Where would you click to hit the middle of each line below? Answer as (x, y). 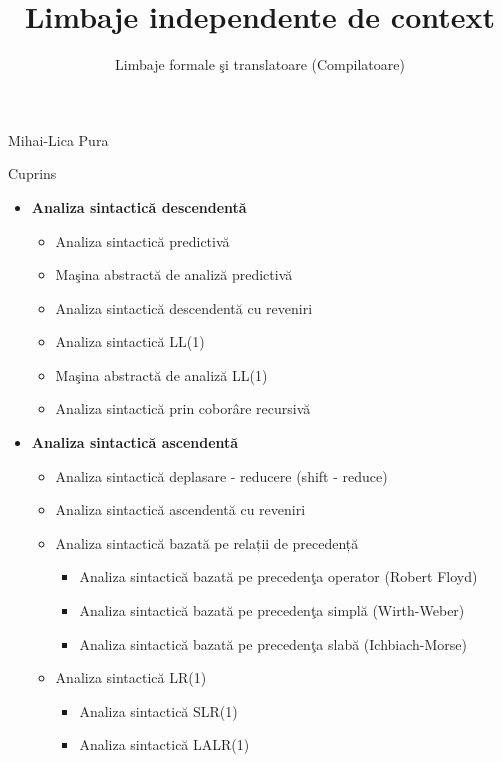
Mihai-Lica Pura (58, 139)
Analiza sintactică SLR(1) (158, 710)
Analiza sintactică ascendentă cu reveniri (180, 509)
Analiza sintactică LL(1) (130, 341)
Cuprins (32, 173)
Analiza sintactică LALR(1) (164, 744)
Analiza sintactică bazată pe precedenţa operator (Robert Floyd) (278, 576)
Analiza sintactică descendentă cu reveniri (184, 307)
